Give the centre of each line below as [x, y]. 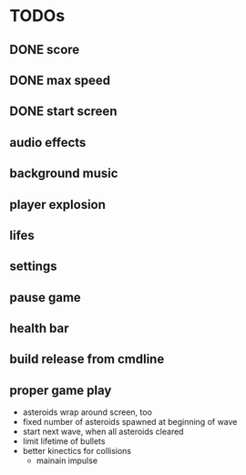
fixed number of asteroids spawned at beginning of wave [130, 422]
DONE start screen [63, 112]
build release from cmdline [87, 360]
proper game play [61, 390]
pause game [46, 297]
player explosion [58, 205]
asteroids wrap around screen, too [87, 412]
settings [33, 267]
